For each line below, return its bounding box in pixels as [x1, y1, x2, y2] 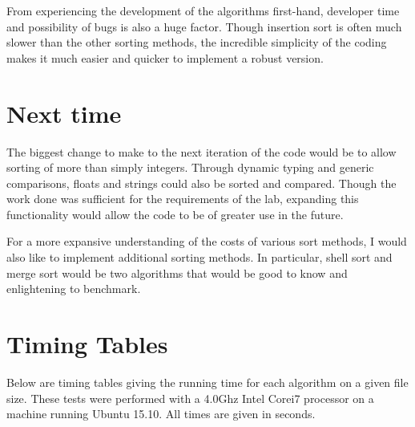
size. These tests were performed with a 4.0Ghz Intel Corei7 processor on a [6, 389, 374, 406]
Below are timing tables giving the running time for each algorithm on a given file [6, 373, 409, 390]
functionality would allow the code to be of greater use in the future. [6, 205, 344, 222]
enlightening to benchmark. [6, 280, 141, 297]
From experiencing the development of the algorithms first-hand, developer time [6, 2, 400, 18]
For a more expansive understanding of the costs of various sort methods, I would [6, 233, 407, 250]
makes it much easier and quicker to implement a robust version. [6, 49, 324, 66]
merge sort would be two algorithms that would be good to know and [6, 264, 348, 281]
